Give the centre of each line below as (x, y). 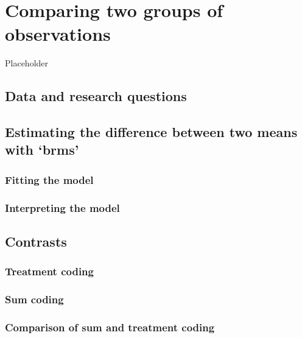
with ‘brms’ (42, 150)
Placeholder (27, 63)
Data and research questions (96, 96)
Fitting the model (49, 179)
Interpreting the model (62, 207)
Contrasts (36, 241)
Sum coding (34, 299)
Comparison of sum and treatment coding (110, 327)
